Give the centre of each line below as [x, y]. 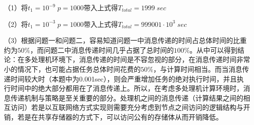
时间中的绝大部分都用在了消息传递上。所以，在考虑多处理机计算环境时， [127, 88]
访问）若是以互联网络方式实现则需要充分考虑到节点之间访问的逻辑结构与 [127, 107]
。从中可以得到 [214, 50]
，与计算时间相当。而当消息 [198, 69]
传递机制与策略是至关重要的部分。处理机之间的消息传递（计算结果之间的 [127, 97]
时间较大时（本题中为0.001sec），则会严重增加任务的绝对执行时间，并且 [124, 78]
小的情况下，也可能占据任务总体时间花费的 [72, 69]
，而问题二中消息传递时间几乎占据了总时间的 [102, 50]
